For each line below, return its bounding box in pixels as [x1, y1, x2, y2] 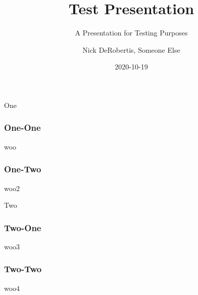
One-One [4, 121, 41, 134]
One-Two [4, 163, 41, 175]
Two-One [4, 221, 41, 234]
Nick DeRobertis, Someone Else [82, 44, 180, 55]
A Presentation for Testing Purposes [75, 27, 188, 38]
